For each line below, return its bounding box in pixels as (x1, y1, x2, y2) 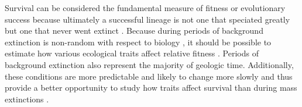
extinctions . (5, 92, 49, 105)
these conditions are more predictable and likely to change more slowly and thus (5, 70, 293, 82)
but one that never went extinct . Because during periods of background (5, 24, 263, 37)
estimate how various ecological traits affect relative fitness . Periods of (5, 47, 259, 59)
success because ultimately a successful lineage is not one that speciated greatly (5, 13, 290, 25)
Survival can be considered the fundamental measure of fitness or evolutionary (5, 2, 286, 13)
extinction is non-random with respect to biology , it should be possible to (5, 35, 272, 48)
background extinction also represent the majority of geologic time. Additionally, (5, 58, 294, 70)
